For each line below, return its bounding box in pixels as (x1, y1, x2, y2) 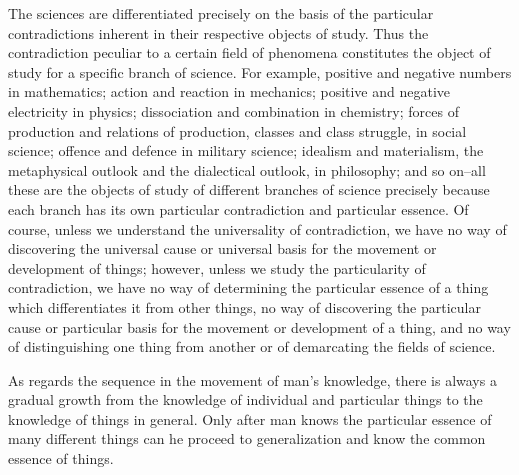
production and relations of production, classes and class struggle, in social (8, 120, 467, 141)
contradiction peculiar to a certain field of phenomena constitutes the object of (8, 42, 491, 63)
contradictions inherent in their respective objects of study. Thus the (8, 22, 429, 43)
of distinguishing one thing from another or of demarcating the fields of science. (8, 336, 496, 357)
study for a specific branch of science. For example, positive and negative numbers (8, 61, 512, 82)
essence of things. (8, 448, 114, 469)
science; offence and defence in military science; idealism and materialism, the (8, 140, 484, 161)
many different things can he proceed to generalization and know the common (8, 428, 486, 449)
